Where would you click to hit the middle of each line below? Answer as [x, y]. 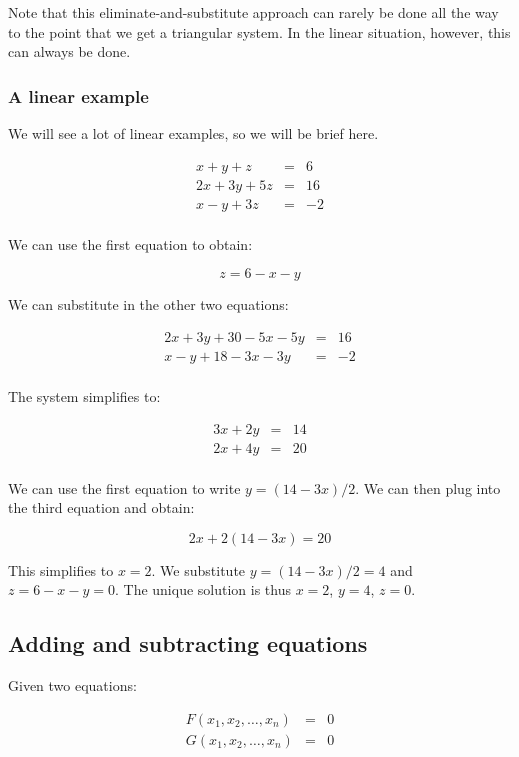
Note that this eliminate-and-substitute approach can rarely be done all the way [253, 12]
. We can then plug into [428, 487]
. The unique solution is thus [202, 589]
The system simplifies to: [84, 396]
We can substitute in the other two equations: [148, 304]
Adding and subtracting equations [188, 643]
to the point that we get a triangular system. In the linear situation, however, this [259, 31]
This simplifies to [61, 569]
